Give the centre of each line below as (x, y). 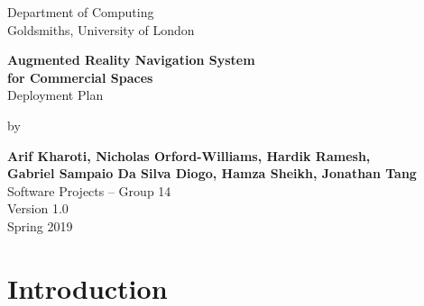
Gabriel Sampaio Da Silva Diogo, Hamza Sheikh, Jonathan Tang (212, 173)
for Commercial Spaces (80, 77)
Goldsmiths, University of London (101, 29)
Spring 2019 (40, 225)
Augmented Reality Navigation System (131, 60)
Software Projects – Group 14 (89, 190)
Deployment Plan (55, 95)
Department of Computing (81, 12)
